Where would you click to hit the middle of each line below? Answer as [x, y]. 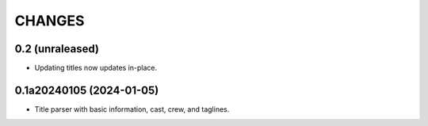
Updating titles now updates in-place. [96, 68]
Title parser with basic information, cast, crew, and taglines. [132, 109]
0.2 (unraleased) [57, 49]
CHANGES [50, 21]
